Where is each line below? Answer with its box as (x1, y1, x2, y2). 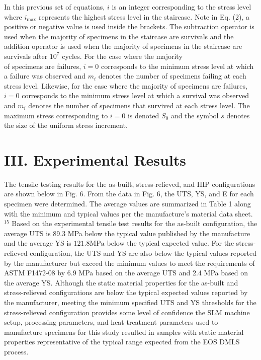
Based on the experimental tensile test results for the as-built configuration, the (12, 218, 257, 229)
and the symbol (170, 110, 219, 120)
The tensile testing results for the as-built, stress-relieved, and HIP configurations (4, 178, 255, 189)
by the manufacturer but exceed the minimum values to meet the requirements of (4, 257, 255, 268)
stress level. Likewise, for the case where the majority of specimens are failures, (4, 80, 247, 91)
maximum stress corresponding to (4, 110, 108, 120)
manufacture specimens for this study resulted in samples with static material (4, 326, 244, 337)
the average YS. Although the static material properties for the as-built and (4, 277, 238, 287)
